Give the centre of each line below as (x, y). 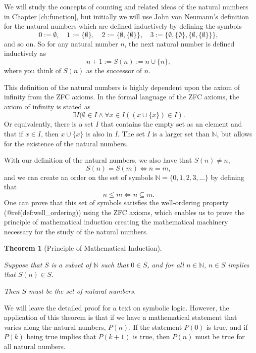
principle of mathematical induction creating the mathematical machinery (116, 222)
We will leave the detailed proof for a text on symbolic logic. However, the (117, 307)
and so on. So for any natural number (61, 43)
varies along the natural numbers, (55, 327)
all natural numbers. (35, 346)
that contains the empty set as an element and (171, 124)
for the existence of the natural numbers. (66, 143)
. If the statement (155, 327)
